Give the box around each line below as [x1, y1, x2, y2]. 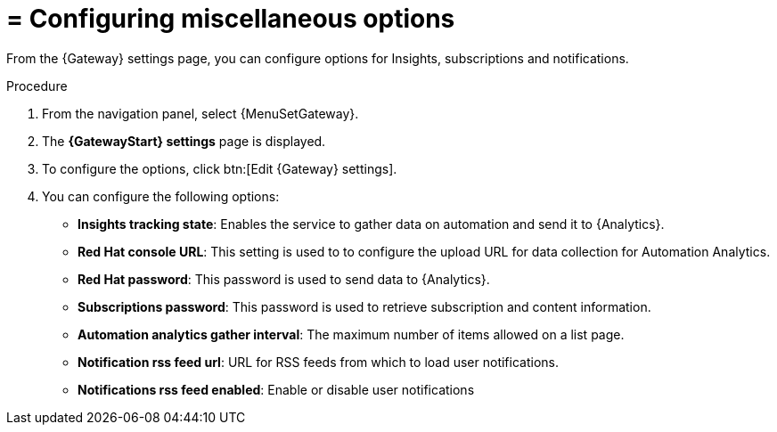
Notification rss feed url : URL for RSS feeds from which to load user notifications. [78, 354, 559, 370]
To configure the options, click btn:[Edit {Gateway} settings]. [42, 160, 397, 176]
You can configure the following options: [42, 188, 280, 204]
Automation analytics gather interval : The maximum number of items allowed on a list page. [78, 326, 625, 342]
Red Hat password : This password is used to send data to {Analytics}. [78, 271, 490, 287]
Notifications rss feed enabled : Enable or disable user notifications [78, 381, 475, 397]
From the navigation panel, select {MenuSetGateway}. [42, 105, 359, 121]
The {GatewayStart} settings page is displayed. [42, 133, 326, 149]
